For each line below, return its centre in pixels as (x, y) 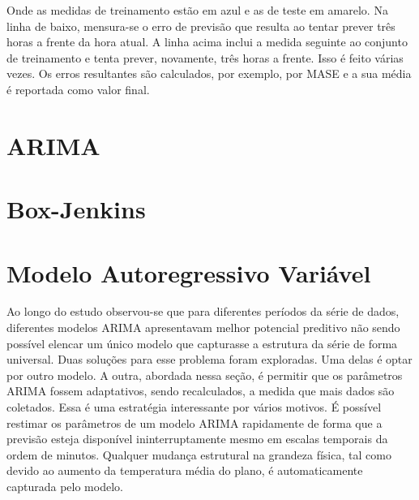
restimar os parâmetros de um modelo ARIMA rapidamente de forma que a (195, 422)
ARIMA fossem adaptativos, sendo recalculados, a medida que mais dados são (201, 391)
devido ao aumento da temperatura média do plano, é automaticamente (185, 470)
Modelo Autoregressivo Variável (189, 272)
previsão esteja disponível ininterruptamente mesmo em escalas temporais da (197, 439)
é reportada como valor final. (78, 89)
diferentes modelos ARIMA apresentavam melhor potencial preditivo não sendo (203, 328)
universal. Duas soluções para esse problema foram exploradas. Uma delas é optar (209, 359)
